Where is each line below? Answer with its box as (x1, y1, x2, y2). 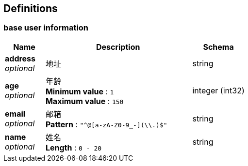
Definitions (3, 2, 58, 15)
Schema (203, 42, 234, 52)
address (5, 53, 36, 63)
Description (96, 42, 140, 52)
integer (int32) (192, 85, 245, 95)
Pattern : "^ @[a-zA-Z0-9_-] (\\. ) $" (45, 119, 167, 129)
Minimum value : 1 (45, 86, 114, 96)
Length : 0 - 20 (45, 142, 102, 152)
